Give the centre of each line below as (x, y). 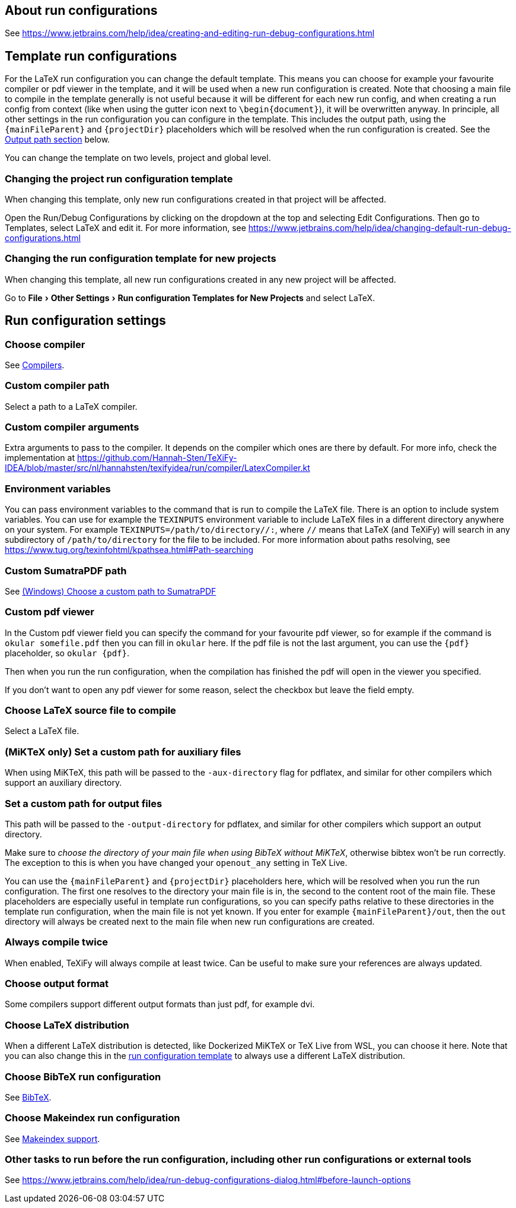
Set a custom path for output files (84, 803)
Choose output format (57, 984)
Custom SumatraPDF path (66, 570)
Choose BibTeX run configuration (83, 1076)
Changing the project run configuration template (119, 178)
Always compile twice (57, 942)
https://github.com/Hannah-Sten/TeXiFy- (157, 458)
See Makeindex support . (52, 1139)
